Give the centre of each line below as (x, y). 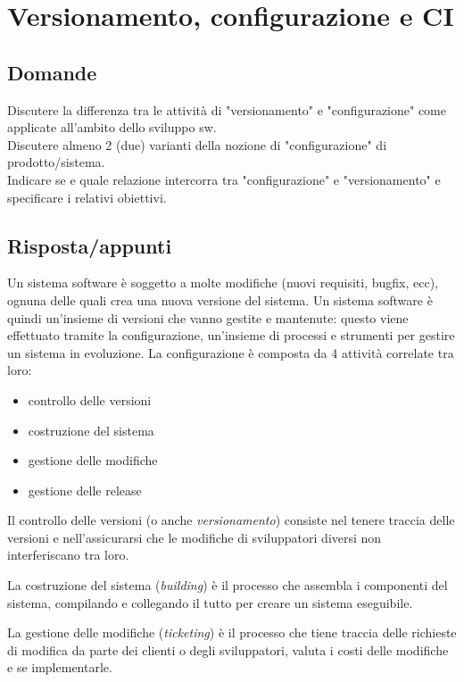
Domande (52, 72)
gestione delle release (85, 490)
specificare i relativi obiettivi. (87, 197)
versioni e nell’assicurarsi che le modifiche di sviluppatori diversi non (195, 537)
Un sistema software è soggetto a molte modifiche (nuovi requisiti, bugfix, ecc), (223, 283)
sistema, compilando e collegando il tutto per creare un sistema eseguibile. (210, 602)
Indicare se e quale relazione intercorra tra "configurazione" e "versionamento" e (224, 179)
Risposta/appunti (90, 245)
